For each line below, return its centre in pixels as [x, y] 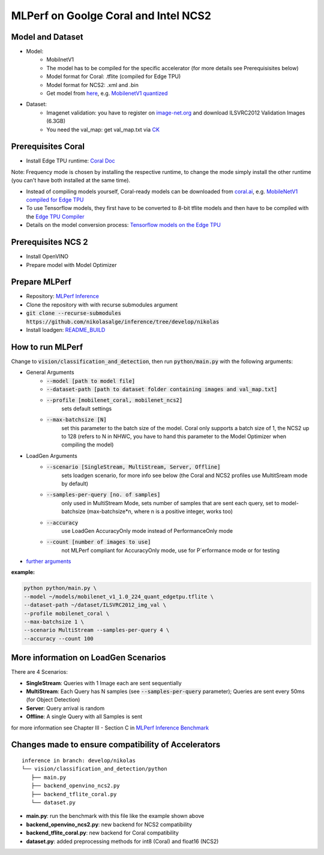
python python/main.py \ [60, 588]
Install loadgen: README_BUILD [66, 329]
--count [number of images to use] [99, 542]
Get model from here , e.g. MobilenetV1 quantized [107, 94]
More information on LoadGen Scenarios [88, 658]
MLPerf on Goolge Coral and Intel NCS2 [111, 16]
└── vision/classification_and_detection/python [94, 769]
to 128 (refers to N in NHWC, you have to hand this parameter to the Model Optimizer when [174, 436]
